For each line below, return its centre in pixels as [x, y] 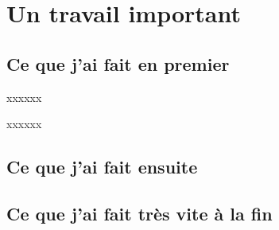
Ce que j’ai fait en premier [118, 63]
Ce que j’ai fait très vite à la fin [139, 213]
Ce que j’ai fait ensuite [102, 167]
